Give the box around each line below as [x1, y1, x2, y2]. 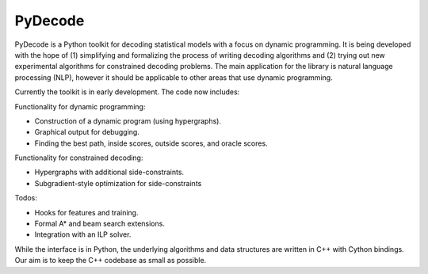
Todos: [14, 193, 37, 203]
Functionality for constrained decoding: [14, 153, 143, 162]
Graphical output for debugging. [34, 127, 140, 137]
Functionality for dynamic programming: [14, 101, 146, 111]
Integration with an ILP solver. [34, 230, 132, 239]
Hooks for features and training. [34, 207, 139, 217]
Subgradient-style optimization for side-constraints [34, 178, 202, 188]
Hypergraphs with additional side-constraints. [34, 167, 185, 177]
